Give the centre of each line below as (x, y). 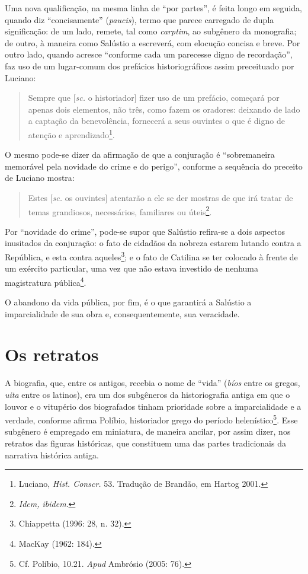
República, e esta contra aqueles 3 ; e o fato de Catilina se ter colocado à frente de (151, 256)
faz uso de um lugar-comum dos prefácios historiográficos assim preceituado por (150, 66)
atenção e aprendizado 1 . (71, 133)
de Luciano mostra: (40, 178)
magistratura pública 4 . (46, 281)
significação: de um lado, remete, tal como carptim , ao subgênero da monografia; (151, 31)
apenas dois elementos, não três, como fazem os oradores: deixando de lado (164, 109)
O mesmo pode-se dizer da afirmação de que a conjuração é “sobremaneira (140, 154)
